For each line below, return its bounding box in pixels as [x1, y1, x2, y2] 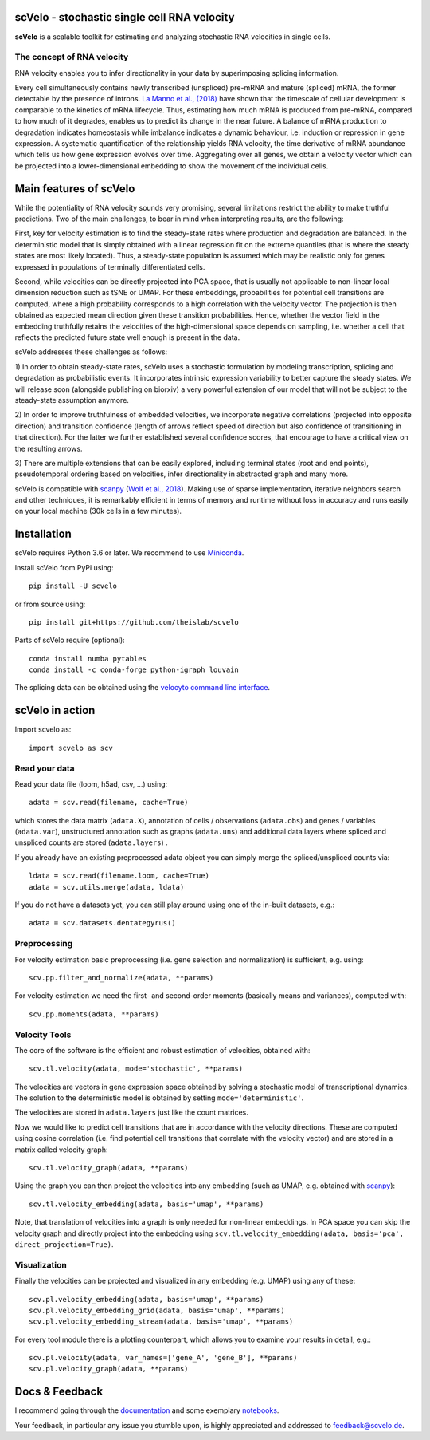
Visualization [14, 1259, 67, 1270]
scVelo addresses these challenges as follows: [14, 347, 168, 357]
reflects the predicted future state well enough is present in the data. [14, 332, 240, 342]
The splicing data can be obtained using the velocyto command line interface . [14, 683, 271, 692]
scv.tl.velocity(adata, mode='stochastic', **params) [29, 1064, 243, 1073]
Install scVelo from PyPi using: [14, 562, 115, 572]
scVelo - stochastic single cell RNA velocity [14, 10, 235, 24]
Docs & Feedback [14, 1385, 104, 1399]
